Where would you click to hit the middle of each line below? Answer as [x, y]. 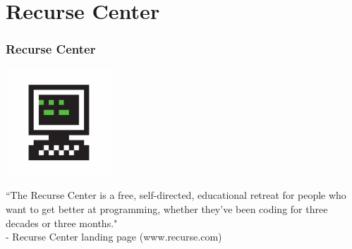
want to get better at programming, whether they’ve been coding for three [167, 208]
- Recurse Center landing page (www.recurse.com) [114, 237]
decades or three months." [62, 223]
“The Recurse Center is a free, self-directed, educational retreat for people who [176, 195]
